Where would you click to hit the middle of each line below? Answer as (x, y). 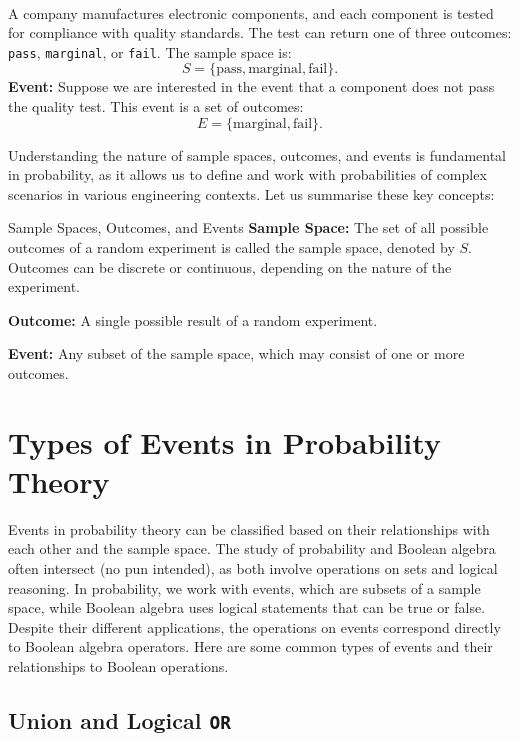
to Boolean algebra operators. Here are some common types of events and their (250, 646)
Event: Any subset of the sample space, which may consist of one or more (236, 353)
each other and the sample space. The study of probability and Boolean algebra (252, 548)
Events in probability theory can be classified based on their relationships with (249, 528)
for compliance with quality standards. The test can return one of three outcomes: (260, 32)
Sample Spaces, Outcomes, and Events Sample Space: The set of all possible (248, 227)
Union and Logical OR (119, 720)
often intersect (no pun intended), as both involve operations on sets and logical (253, 568)
